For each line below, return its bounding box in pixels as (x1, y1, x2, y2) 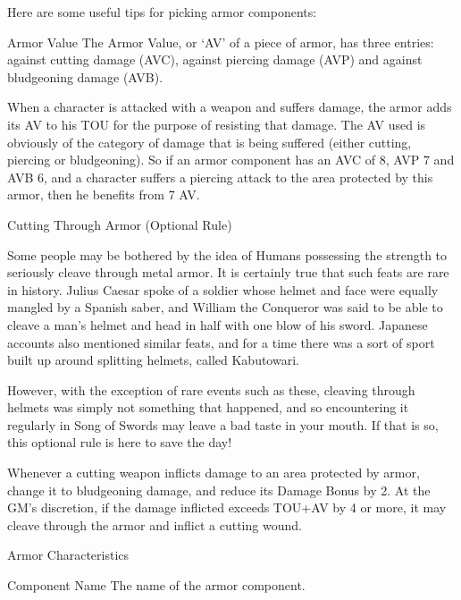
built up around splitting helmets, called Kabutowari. (7, 351, 299, 369)
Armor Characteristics (7, 545, 130, 564)
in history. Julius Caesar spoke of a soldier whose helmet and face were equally (7, 280, 439, 299)
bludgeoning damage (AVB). (7, 67, 163, 86)
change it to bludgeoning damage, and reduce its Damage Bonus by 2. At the (7, 480, 431, 499)
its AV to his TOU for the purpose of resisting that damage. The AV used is (7, 114, 426, 133)
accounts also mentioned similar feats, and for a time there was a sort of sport (7, 333, 435, 351)
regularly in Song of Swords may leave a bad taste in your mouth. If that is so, (7, 415, 439, 434)
